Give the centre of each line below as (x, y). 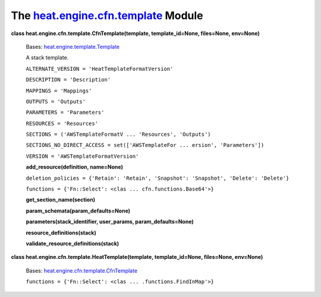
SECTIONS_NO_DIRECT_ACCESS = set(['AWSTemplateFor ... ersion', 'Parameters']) (145, 145)
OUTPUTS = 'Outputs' (56, 101)
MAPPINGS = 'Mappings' (59, 90)
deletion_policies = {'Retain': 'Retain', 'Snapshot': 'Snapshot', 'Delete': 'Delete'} (158, 178)
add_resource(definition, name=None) (74, 167)
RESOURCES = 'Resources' (62, 123)
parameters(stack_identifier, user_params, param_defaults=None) (110, 222)
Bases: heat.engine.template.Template (73, 46)
